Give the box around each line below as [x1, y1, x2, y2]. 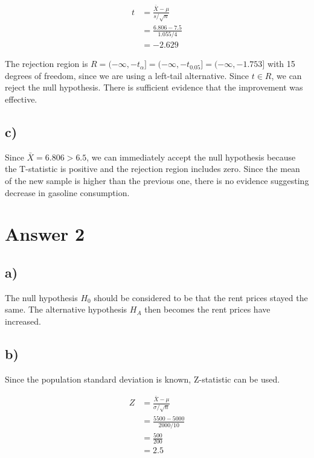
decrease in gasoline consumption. [5, 186, 130, 199]
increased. [5, 314, 42, 327]
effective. [5, 93, 37, 106]
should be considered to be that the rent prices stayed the [94, 291, 308, 304]
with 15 [267, 57, 295, 70]
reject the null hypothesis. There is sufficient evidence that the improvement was [5, 81, 303, 94]
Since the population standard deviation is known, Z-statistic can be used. [5, 372, 280, 385]
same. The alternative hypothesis [5, 303, 127, 316]
